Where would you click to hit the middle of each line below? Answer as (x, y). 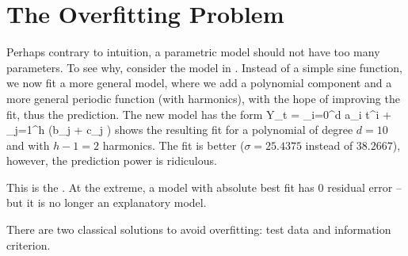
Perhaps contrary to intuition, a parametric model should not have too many (193, 52)
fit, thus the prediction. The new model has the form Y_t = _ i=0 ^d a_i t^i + (199, 114)
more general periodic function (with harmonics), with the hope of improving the (203, 98)
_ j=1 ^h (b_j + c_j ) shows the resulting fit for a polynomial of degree (180, 130)
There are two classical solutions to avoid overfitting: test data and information (199, 229)
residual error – (364, 187)
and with (28, 145)
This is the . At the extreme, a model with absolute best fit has (160, 187)
